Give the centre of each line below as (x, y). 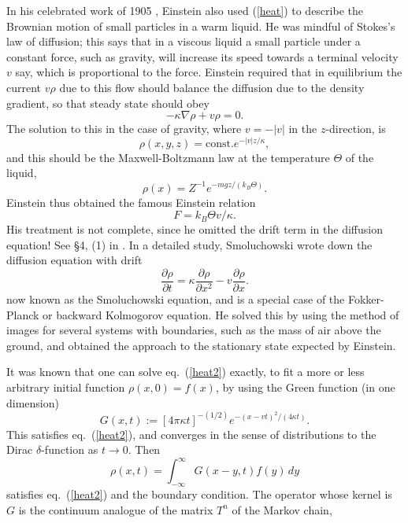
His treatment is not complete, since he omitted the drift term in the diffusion (195, 229)
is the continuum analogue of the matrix (116, 509)
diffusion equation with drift (74, 260)
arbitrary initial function (66, 387)
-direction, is (356, 129)
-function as (70, 449)
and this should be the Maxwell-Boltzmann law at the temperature (168, 157)
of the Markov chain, (282, 509)
